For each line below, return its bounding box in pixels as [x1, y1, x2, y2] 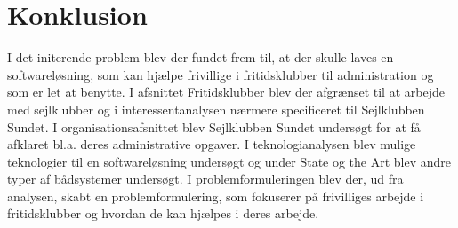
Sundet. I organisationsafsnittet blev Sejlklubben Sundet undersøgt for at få [7, 117, 421, 136]
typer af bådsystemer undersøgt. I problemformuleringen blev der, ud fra [7, 169, 404, 188]
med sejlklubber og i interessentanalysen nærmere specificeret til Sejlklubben [7, 99, 425, 118]
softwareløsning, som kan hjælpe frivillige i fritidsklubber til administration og [7, 65, 434, 83]
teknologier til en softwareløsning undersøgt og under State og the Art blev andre [7, 152, 452, 170]
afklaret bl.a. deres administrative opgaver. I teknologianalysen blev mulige [7, 135, 416, 153]
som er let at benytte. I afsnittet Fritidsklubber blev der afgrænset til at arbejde [7, 83, 445, 101]
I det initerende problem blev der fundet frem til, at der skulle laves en [7, 48, 394, 67]
